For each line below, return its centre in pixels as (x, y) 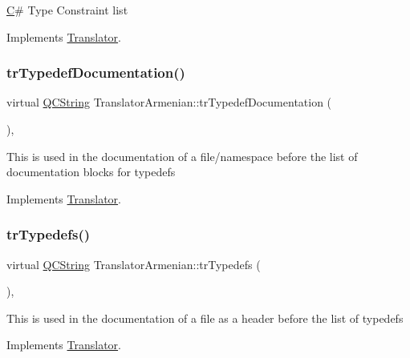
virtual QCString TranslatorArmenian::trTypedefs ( (134, 264)
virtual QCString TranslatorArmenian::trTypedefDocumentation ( (169, 102)
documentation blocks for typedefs (91, 172)
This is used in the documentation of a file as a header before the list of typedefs (205, 318)
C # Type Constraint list (67, 10)
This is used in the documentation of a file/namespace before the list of (182, 156)
